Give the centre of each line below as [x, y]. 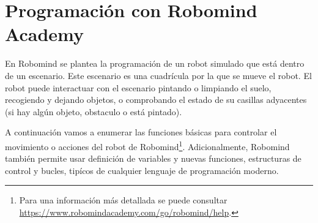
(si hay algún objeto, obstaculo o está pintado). [94, 111]
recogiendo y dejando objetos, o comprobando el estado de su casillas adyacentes [156, 100]
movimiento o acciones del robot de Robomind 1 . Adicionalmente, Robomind [147, 145]
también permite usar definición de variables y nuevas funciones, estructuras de [153, 158]
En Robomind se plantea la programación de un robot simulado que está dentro [155, 63]
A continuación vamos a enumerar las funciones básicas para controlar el [141, 132]
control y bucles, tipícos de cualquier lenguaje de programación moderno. [142, 170]
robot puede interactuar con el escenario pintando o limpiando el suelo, [138, 87]
